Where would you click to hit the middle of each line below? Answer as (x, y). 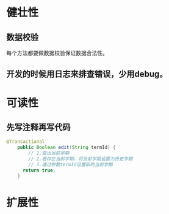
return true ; (39, 170)
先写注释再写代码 (38, 127)
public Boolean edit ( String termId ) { (67, 148)
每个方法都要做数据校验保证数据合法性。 (57, 53)
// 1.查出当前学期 (49, 153)
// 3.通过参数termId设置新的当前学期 (70, 164)
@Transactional (26, 142)
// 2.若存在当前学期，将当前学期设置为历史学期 (81, 159)
